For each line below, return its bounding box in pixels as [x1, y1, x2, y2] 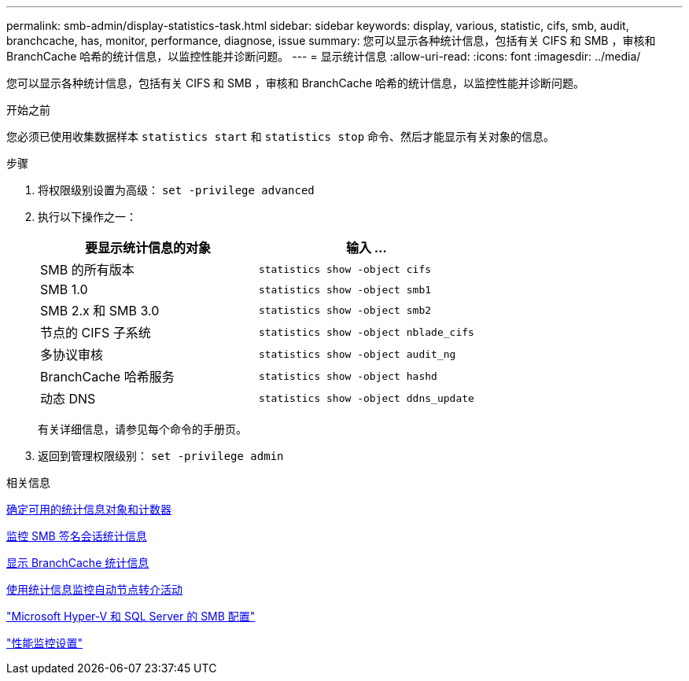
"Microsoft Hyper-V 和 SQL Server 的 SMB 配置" [6, 609, 256, 623]
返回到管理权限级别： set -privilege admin [38, 449, 284, 462]
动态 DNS [40, 391, 96, 407]
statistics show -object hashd [258, 370, 437, 382]
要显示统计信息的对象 [84, 240, 211, 256]
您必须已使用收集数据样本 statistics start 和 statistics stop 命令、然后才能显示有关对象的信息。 [6, 130, 555, 143]
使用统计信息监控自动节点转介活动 [6, 583, 182, 596]
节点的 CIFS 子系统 [40, 325, 151, 340]
